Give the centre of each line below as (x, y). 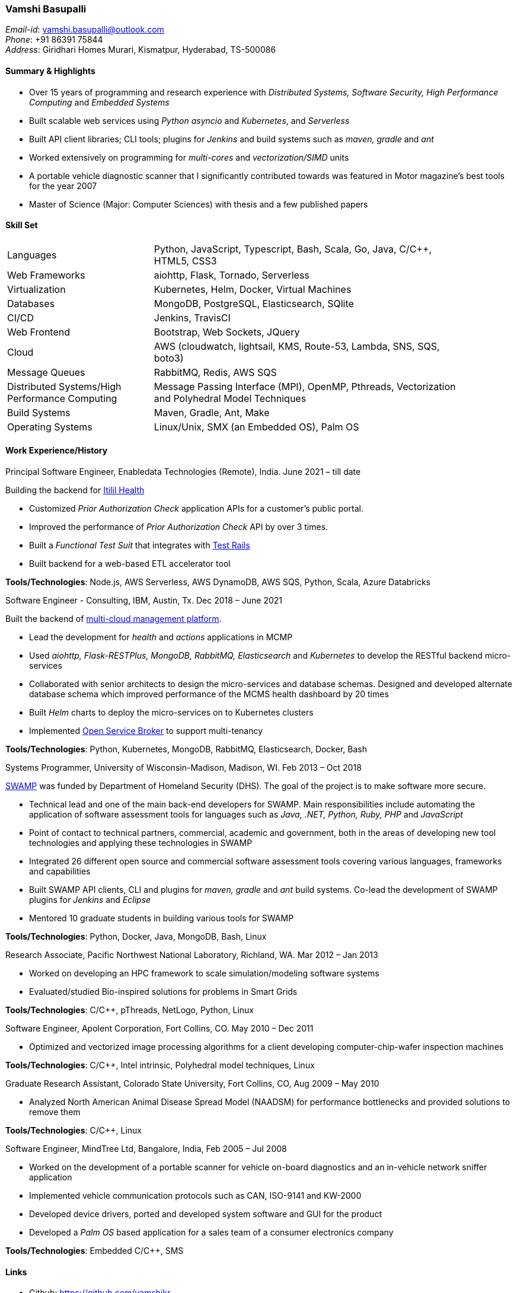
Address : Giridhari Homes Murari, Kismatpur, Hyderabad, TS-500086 (141, 50)
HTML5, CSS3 (185, 261)
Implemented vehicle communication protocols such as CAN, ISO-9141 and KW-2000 (195, 1196)
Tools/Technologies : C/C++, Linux (74, 1131)
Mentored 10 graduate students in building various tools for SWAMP (162, 918)
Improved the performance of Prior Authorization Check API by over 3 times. (179, 527)
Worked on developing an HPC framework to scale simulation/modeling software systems (204, 973)
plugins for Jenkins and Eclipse (90, 900)
